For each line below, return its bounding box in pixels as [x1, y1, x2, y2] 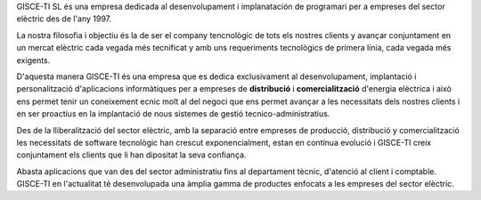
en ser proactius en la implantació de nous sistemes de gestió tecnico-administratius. [16, 108, 330, 119]
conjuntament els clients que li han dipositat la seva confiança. [16, 149, 247, 160]
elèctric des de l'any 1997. [16, 13, 112, 24]
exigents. [16, 54, 51, 66]
